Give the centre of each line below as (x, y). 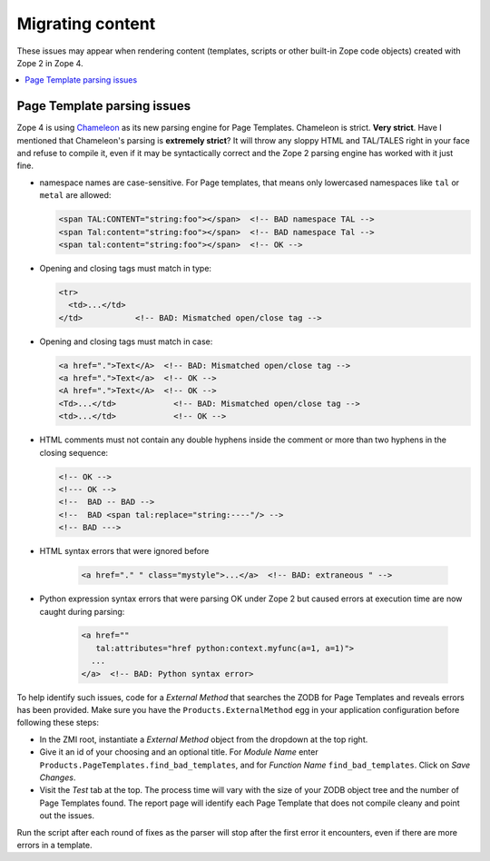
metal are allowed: (75, 195)
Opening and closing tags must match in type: (126, 268)
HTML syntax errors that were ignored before (124, 551)
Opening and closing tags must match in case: (126, 341)
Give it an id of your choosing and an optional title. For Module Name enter (179, 752)
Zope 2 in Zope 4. (50, 63)
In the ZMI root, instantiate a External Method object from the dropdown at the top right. (204, 739)
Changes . (58, 777)
